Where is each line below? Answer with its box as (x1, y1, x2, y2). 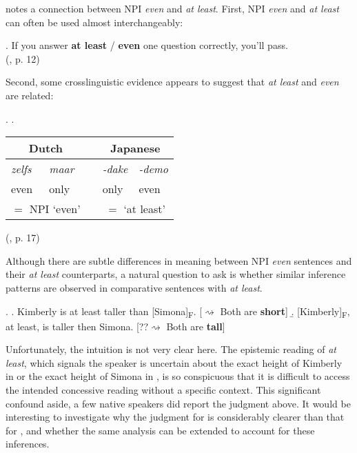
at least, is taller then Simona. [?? (6, 319, 149, 333)
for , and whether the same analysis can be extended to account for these (6, 423, 315, 437)
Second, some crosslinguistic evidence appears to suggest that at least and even (6, 74, 339, 89)
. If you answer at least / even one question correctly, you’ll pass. (6, 38, 288, 52)
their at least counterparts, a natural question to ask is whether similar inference (6, 267, 346, 281)
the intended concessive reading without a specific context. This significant (6, 383, 321, 397)
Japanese (110, 140, 161, 157)
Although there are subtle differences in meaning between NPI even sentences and (6, 253, 352, 268)
